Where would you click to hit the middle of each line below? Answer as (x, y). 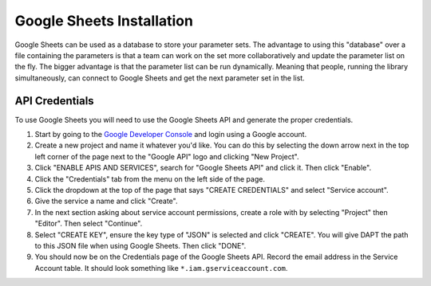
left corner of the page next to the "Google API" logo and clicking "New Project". (167, 156)
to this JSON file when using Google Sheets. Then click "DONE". (140, 245)
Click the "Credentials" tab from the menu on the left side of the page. (150, 178)
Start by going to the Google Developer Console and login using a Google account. (171, 135)
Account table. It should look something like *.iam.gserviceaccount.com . (161, 268)
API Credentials (55, 101)
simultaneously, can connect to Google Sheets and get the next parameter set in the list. (160, 78)
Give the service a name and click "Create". (106, 201)
